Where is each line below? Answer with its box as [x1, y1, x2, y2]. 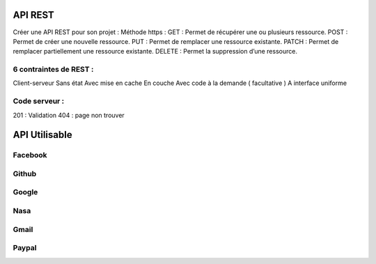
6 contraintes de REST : [13, 65, 94, 75]
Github [13, 169, 37, 178]
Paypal [13, 243, 37, 253]
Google [13, 187, 38, 197]
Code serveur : [13, 96, 65, 106]
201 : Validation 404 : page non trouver [13, 111, 125, 119]
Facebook [13, 150, 48, 160]
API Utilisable [13, 129, 72, 141]
